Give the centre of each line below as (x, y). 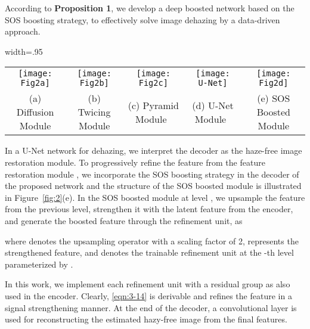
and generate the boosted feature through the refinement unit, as (124, 220)
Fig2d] (274, 83)
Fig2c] (153, 83)
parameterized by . (39, 264)
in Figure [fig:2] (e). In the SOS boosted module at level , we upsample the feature (155, 197)
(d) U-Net (213, 105)
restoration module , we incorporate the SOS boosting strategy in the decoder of (152, 174)
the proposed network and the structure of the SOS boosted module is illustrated (153, 186)
